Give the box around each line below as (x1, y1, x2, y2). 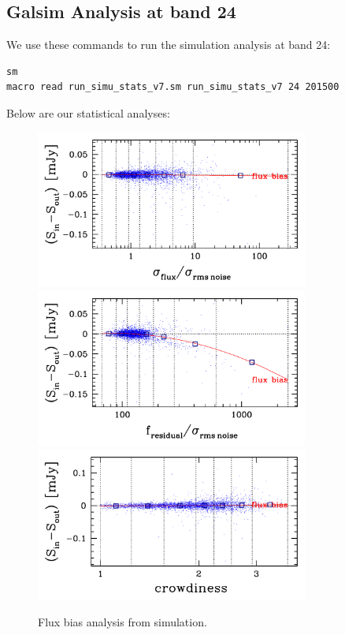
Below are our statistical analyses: (6, 104, 170, 121)
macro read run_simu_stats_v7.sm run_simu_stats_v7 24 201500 (6, 81, 339, 93)
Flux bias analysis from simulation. (38, 613, 207, 629)
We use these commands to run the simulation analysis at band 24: (6, 36, 331, 53)
